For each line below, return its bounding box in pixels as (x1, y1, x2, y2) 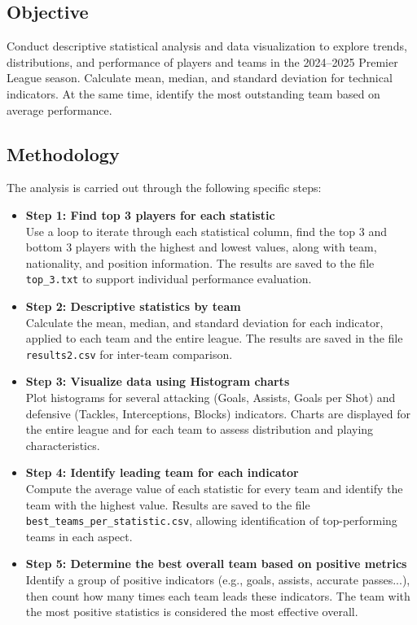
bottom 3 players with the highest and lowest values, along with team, (25, 238, 377, 256)
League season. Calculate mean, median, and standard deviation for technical (7, 69, 393, 86)
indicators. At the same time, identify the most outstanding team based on (7, 85, 380, 102)
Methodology (7, 141, 120, 166)
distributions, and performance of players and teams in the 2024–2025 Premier (7, 53, 398, 70)
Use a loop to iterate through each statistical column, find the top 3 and (25, 222, 388, 239)
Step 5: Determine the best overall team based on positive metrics (25, 555, 407, 572)
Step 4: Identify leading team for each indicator (25, 464, 299, 481)
